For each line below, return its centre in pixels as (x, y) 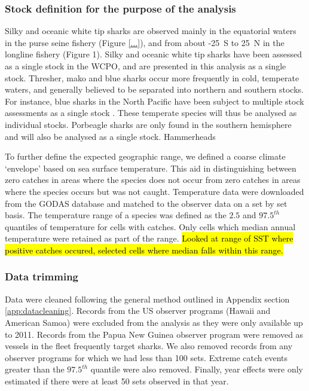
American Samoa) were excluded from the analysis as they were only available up (154, 322)
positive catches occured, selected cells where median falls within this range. (144, 250)
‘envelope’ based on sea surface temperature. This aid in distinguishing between (151, 168)
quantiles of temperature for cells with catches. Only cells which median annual (150, 226)
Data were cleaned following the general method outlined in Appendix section (147, 299)
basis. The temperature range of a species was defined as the (116, 215)
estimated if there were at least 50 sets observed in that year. (117, 381)
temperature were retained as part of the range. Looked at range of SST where (149, 238)
